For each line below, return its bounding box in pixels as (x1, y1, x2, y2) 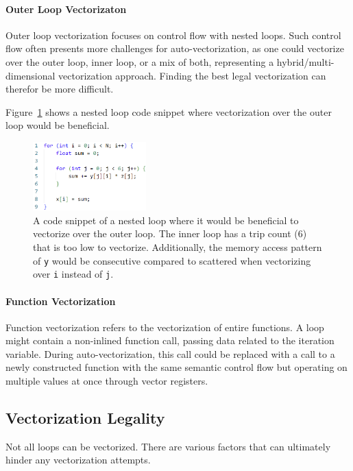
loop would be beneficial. (5, 118, 110, 132)
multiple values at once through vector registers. (5, 374, 208, 388)
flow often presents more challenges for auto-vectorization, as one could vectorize (5, 41, 344, 56)
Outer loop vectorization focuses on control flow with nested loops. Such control (5, 27, 341, 42)
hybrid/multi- (276, 54, 334, 69)
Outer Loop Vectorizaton (5, 1, 127, 16)
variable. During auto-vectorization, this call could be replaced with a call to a (5, 346, 335, 361)
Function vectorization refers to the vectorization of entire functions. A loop (5, 319, 324, 334)
